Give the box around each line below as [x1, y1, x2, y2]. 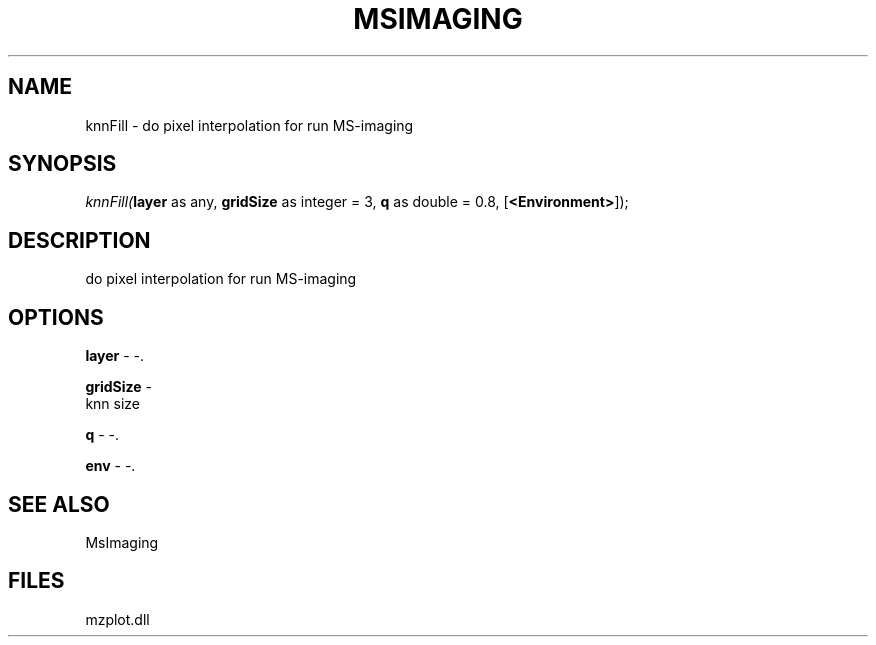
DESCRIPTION [8, 227, 151, 253]
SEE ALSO [8, 491, 110, 517]
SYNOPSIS [8, 151, 117, 177]
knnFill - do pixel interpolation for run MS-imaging [85, 116, 414, 134]
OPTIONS [8, 304, 104, 330]
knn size [85, 395, 141, 413]
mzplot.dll [85, 610, 150, 628]
